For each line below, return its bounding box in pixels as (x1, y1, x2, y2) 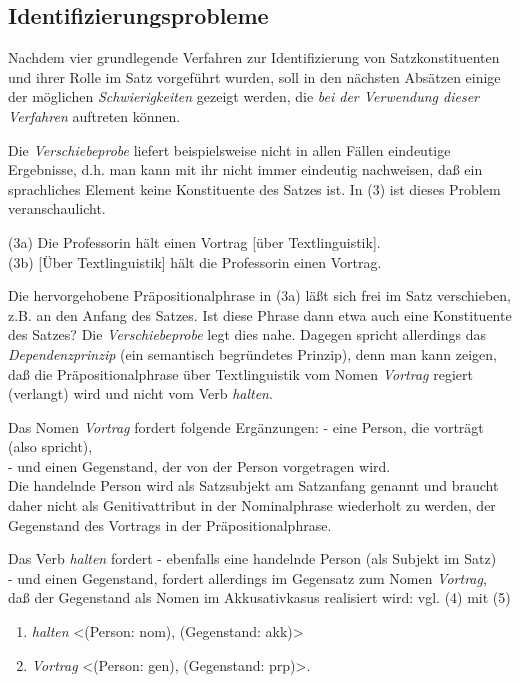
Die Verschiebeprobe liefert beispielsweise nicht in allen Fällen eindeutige (8, 139, 451, 160)
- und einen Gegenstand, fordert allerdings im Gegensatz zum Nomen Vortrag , (8, 567, 487, 588)
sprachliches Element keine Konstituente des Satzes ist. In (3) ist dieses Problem (8, 178, 501, 199)
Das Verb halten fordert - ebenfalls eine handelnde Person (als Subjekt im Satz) (8, 548, 497, 569)
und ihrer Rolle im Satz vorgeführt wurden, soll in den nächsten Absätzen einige (8, 66, 501, 87)
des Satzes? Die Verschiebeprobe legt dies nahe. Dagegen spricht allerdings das (8, 324, 486, 345)
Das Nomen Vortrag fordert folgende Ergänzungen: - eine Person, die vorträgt (8, 416, 484, 437)
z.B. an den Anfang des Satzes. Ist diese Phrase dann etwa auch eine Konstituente (8, 304, 512, 325)
